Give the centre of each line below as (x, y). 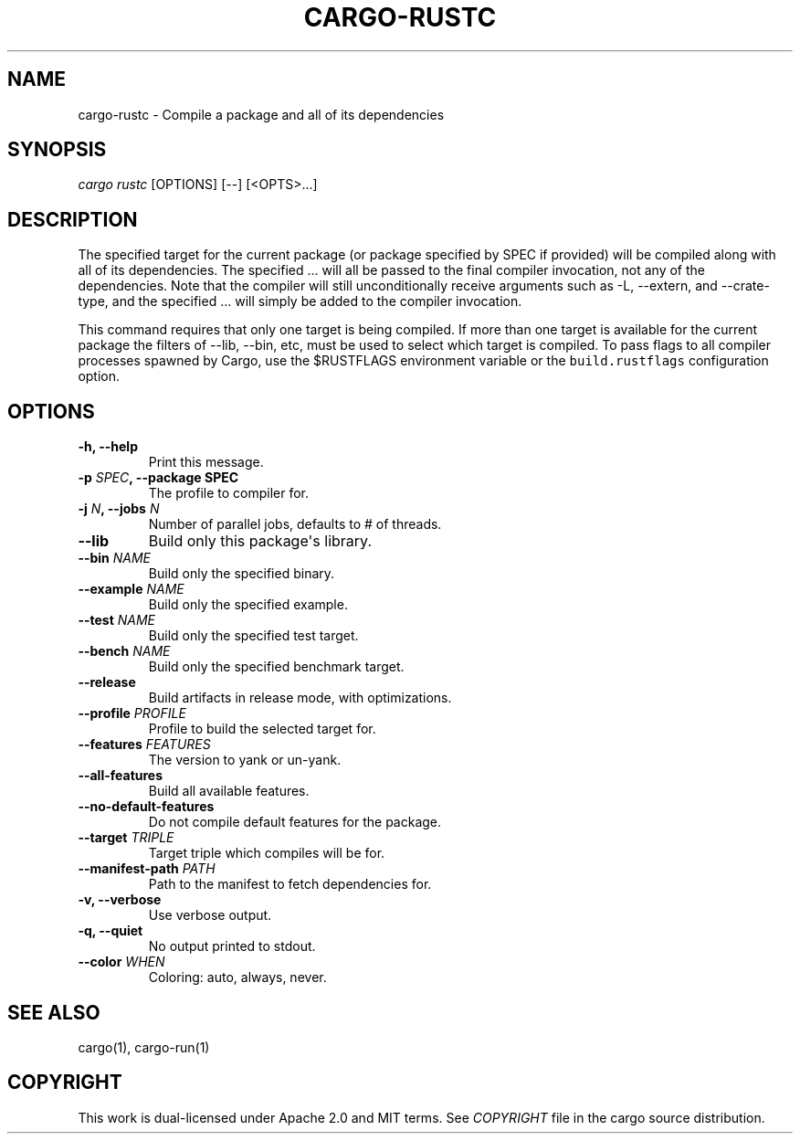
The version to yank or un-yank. (245, 760)
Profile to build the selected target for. (262, 729)
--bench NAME (124, 651)
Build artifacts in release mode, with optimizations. (300, 698)
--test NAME (117, 620)
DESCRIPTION (73, 219)
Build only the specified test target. (253, 636)
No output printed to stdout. (232, 946)
